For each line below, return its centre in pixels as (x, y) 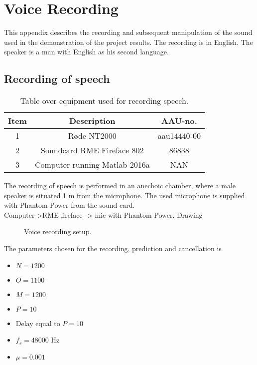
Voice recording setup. (58, 231)
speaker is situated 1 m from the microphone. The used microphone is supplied (125, 195)
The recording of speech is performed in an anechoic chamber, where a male (120, 185)
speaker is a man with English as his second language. (86, 52)
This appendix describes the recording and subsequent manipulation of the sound (128, 32)
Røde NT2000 (92, 136)
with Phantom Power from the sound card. (69, 205)
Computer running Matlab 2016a (92, 165)
